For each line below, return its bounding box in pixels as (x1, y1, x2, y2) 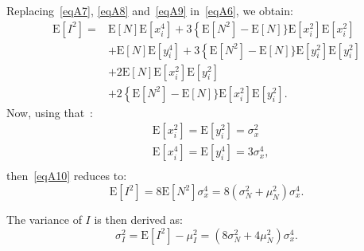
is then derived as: (94, 211, 183, 227)
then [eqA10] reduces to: (6, 167, 127, 184)
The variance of (6, 211, 82, 227)
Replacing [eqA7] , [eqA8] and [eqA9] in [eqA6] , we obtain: (6, 2, 293, 18)
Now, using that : (6, 104, 93, 120)
